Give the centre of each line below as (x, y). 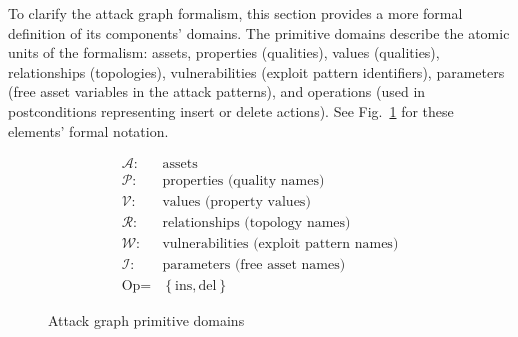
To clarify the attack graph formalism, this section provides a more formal (235, 13)
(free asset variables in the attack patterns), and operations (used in (217, 91)
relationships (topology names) (256, 223)
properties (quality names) (243, 181)
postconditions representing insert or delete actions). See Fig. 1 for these (231, 110)
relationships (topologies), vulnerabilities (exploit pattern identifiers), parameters (256, 71)
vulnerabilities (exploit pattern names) (280, 244)
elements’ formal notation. (88, 130)
